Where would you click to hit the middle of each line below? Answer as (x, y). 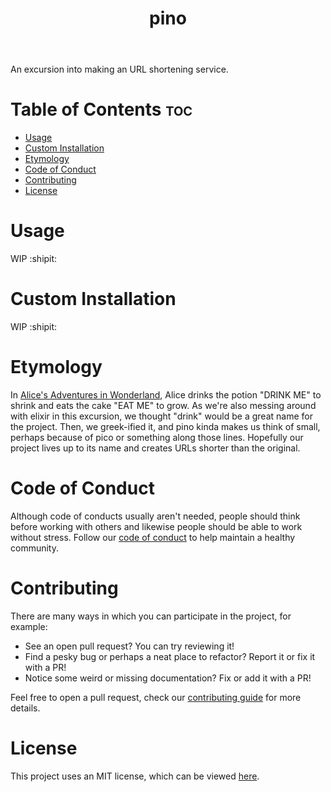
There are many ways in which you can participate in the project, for (151, 616)
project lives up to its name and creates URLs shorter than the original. (155, 448)
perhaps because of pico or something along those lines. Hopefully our (157, 437)
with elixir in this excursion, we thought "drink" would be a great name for (161, 416)
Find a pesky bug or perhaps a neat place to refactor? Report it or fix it (170, 656)
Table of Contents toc (101, 109)
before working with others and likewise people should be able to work (156, 526)
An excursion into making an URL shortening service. (119, 69)
